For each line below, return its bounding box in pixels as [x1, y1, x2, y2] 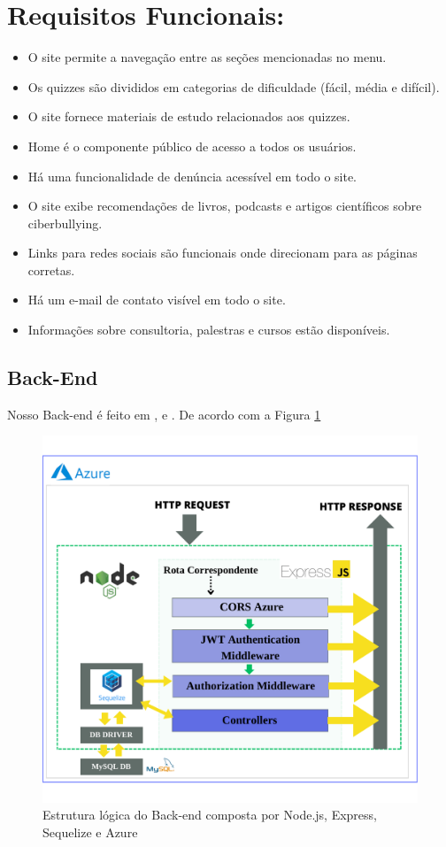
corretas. [27, 260, 75, 279]
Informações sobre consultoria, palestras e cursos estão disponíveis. [27, 320, 390, 339]
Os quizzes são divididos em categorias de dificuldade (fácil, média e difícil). [27, 77, 440, 96]
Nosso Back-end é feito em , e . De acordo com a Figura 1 [7, 404, 321, 423]
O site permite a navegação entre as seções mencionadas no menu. [27, 48, 387, 66]
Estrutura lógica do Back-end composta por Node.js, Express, [42, 805, 377, 824]
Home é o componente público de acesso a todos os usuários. [27, 136, 357, 155]
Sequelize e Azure [42, 822, 138, 841]
